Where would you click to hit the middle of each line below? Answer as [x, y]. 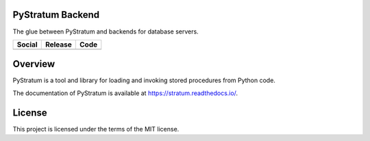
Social [27, 44]
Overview [34, 64]
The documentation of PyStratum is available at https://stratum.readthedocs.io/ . [125, 93]
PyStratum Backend [56, 15]
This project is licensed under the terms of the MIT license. [96, 129]
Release [58, 44]
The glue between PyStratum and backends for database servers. [106, 31]
